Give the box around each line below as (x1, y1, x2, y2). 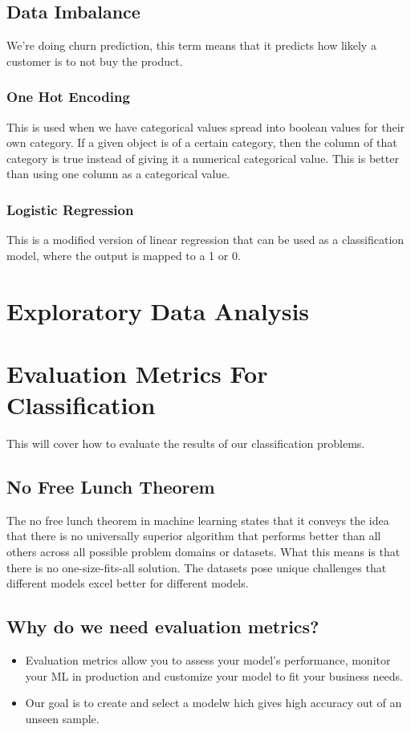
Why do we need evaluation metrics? (6, 614, 319, 639)
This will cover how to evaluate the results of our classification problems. (6, 435, 365, 452)
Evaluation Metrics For (6, 356, 268, 389)
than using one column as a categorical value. (6, 165, 230, 182)
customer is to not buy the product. (6, 52, 183, 69)
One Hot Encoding (6, 87, 130, 107)
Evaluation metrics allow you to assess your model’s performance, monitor (25, 652, 391, 669)
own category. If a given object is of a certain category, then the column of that (6, 134, 397, 151)
